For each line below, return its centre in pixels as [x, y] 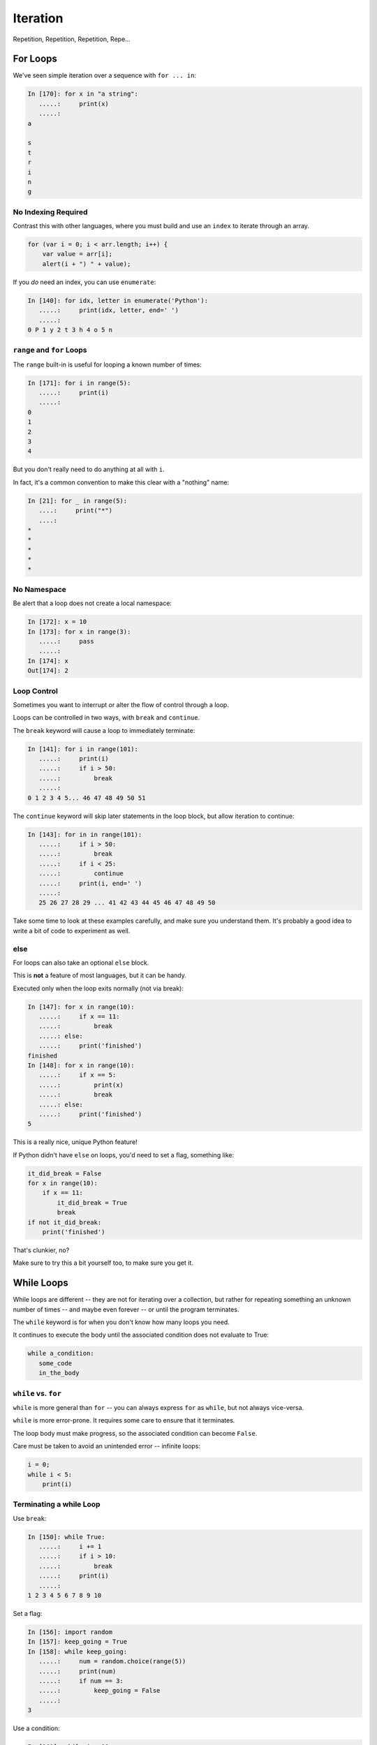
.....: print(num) [77, 1671]
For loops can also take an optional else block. [81, 963]
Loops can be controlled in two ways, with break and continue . [106, 718]
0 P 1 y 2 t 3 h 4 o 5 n [70, 329]
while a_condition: [61, 1353]
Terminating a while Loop [57, 1504]
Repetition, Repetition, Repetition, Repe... [72, 39]
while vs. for [37, 1393]
